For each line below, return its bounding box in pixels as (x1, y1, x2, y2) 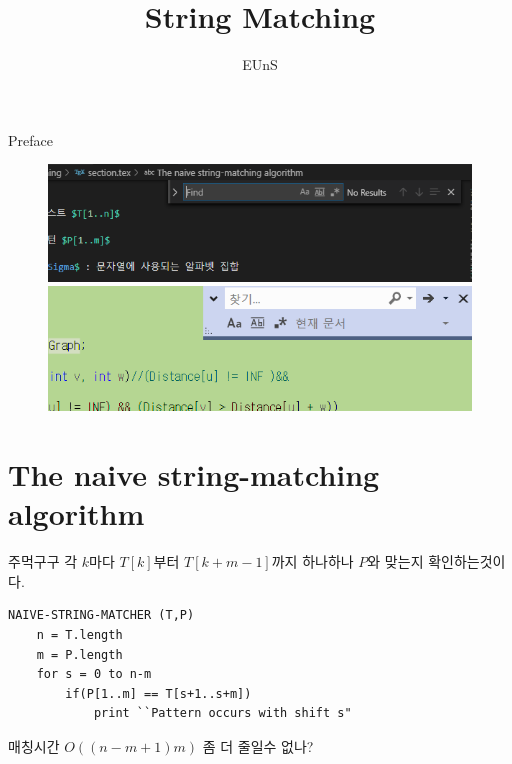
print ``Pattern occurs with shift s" (93, 706, 352, 721)
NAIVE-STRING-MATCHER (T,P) (8, 608, 195, 623)
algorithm (8, 493, 145, 534)
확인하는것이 (428, 551, 506, 572)
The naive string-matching (8, 454, 380, 495)
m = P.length (36, 647, 123, 662)
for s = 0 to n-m (36, 667, 152, 682)
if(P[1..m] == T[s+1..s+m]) (65, 686, 252, 701)
